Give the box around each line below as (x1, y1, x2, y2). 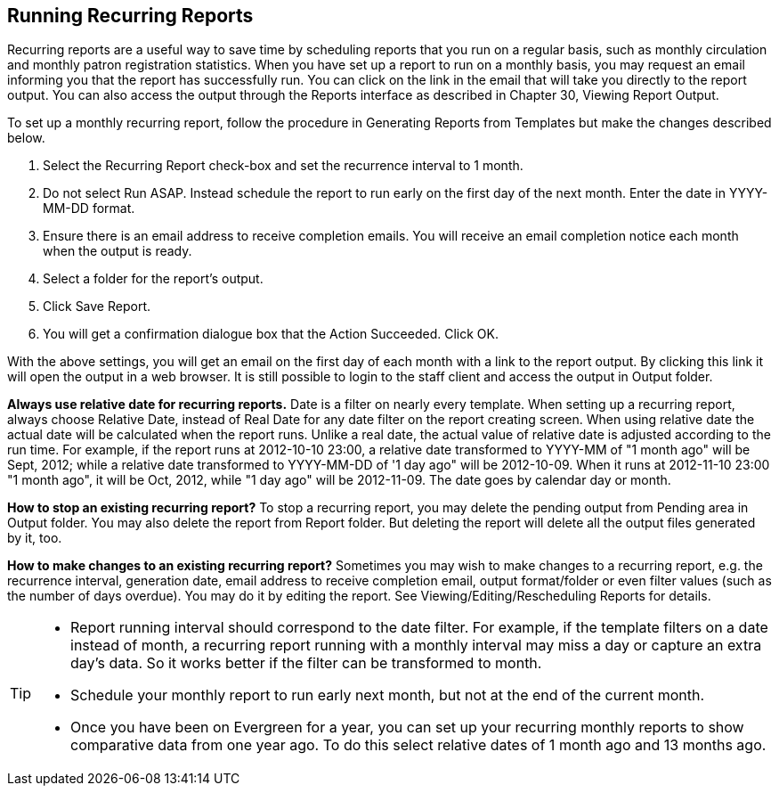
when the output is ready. (43, 243, 192, 259)
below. (7, 130, 45, 146)
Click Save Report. (43, 298, 150, 315)
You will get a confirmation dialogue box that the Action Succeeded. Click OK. (43, 326, 499, 342)
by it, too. (7, 530, 62, 546)
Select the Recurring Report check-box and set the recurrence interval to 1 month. (43, 158, 523, 174)
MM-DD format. (43, 200, 135, 217)
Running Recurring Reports (7, 4, 254, 27)
